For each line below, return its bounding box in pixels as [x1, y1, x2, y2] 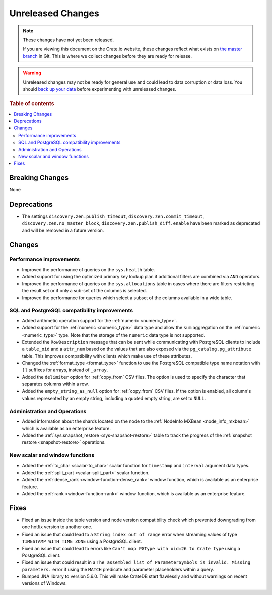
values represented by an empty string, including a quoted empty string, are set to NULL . [22, 395, 206, 402]
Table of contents [9, 100, 55, 107]
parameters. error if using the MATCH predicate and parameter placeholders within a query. [22, 566, 214, 572]
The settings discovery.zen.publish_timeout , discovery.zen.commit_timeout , [22, 213, 205, 219]
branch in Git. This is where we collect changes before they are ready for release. [23, 53, 192, 59]
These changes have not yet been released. [23, 37, 114, 43]
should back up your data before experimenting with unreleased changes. [23, 86, 176, 92]
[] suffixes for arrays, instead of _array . [22, 367, 108, 373]
